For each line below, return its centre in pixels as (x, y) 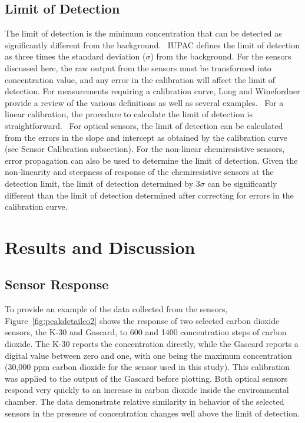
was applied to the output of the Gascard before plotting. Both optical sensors (146, 378)
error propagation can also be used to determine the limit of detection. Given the (151, 160)
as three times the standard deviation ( (75, 56)
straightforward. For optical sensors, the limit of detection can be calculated (144, 125)
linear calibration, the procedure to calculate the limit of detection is (129, 114)
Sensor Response (57, 284)
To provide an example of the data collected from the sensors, (116, 309)
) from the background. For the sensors (221, 56)
